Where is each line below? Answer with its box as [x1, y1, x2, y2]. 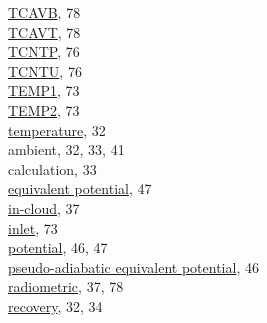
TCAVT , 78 [8, 21, 81, 42]
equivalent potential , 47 [8, 178, 152, 199]
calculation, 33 [8, 158, 97, 179]
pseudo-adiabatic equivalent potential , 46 [8, 256, 259, 277]
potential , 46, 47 [8, 237, 108, 258]
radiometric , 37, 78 [8, 276, 124, 297]
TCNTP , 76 [8, 41, 80, 62]
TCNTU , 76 [8, 60, 82, 81]
